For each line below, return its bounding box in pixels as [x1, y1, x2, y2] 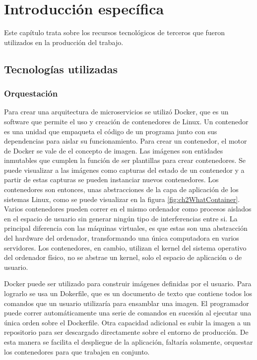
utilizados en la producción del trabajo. [4, 37, 124, 47]
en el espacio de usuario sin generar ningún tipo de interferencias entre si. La [4, 213, 238, 223]
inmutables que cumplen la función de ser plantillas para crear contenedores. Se [4, 155, 246, 165]
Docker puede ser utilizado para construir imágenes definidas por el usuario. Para [4, 278, 252, 289]
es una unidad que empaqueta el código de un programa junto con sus [4, 126, 217, 136]
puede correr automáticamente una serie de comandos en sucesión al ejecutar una [4, 308, 252, 318]
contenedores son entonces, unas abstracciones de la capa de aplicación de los [4, 184, 239, 195]
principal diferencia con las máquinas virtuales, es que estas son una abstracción [4, 223, 248, 233]
